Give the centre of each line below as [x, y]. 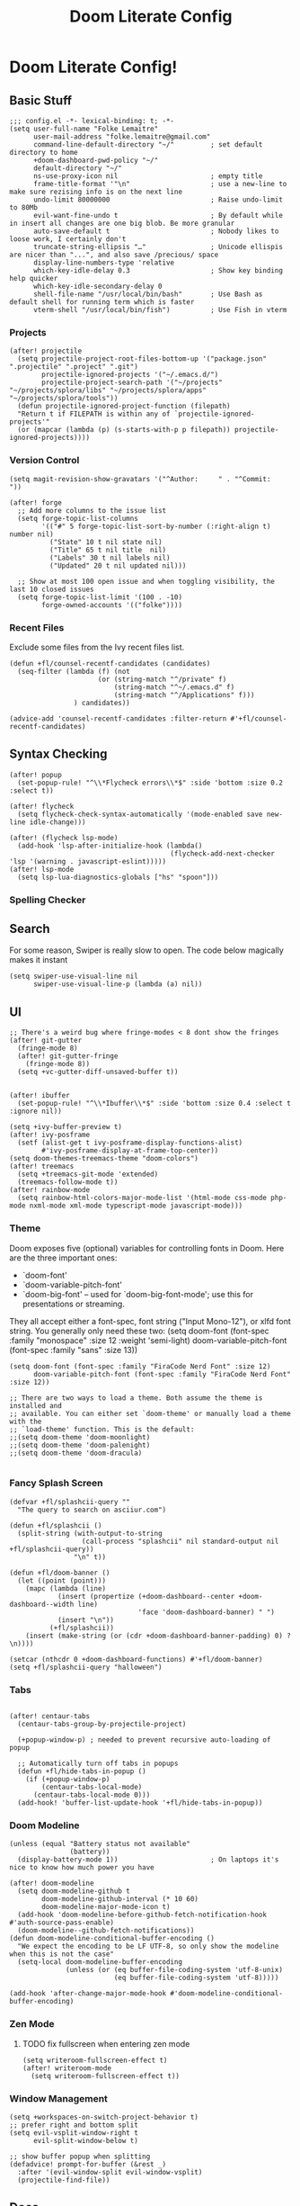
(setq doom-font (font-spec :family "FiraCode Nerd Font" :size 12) [140, 1366]
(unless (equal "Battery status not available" [100, 1844]
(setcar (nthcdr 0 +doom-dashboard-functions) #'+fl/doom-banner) [136, 1659]
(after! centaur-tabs [50, 1717]
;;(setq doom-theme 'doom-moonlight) [80, 1437]
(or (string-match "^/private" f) [162, 679]
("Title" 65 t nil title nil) [108, 550]
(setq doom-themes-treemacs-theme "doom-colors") [104, 1159]
